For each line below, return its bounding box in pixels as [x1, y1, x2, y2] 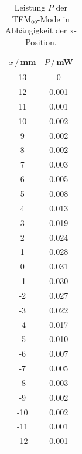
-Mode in [37, 12, 70, 25]
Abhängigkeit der [5, 24, 67, 36]
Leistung [14, 1, 46, 13]
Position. [25, 35, 57, 47]
